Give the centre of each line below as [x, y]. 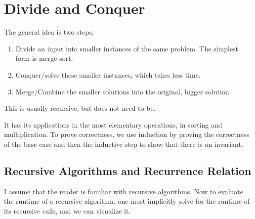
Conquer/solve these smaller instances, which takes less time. [108, 74]
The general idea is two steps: [49, 32]
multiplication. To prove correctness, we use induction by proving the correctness [127, 134]
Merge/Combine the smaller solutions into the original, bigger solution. [123, 91]
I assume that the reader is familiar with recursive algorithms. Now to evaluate [124, 191]
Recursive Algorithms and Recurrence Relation [128, 170]
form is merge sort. [44, 58]
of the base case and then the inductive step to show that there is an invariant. [124, 144]
